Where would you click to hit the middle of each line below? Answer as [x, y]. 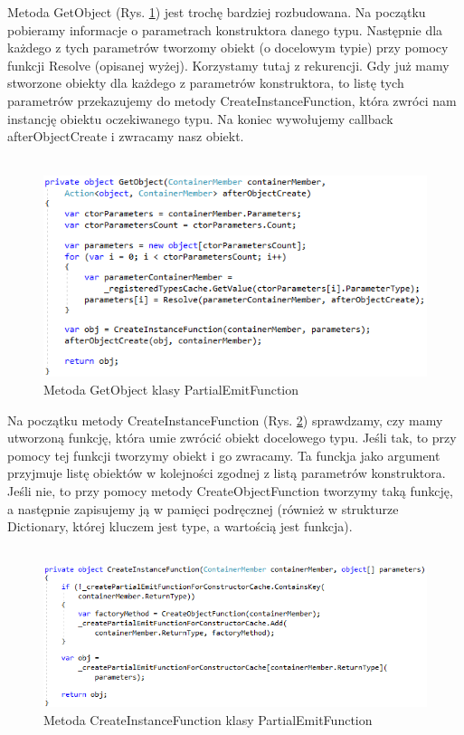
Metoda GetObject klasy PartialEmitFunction [171, 390]
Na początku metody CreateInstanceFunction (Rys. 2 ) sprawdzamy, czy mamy [225, 420]
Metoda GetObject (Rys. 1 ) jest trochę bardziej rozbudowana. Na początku [217, 12]
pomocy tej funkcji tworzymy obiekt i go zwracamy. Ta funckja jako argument [224, 455]
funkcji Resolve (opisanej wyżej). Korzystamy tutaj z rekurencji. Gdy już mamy [228, 65]
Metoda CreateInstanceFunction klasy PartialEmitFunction [208, 719]
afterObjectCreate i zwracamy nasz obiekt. [126, 136]
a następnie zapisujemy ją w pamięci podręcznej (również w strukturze [203, 508]
